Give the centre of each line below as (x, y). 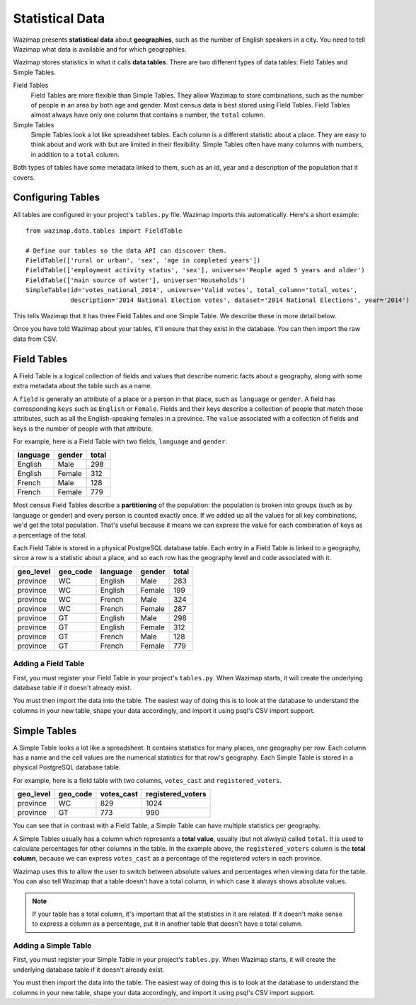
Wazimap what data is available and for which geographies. (100, 49)
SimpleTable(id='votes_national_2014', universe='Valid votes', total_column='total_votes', (192, 290)
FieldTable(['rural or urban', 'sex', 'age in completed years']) (143, 261)
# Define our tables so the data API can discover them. (127, 250)
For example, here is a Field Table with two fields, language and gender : (120, 441)
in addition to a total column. (75, 154)
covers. (24, 178)
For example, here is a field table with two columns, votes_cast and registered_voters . (148, 780)
